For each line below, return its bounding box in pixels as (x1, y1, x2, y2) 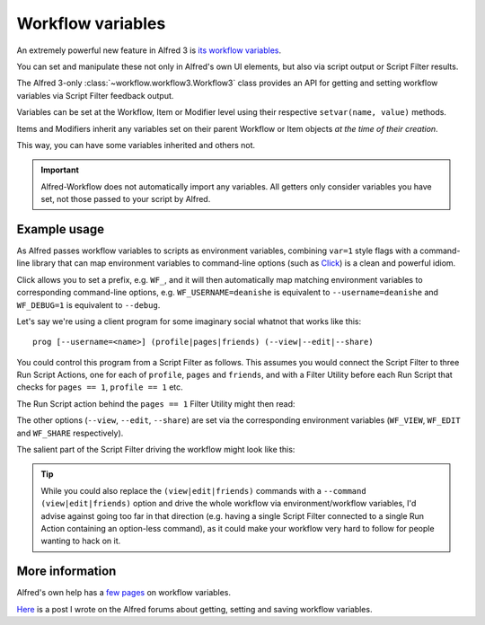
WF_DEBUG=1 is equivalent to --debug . (16, 299, 161, 310)
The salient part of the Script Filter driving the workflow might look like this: (16, 445, 295, 455)
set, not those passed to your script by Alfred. (40, 194, 211, 205)
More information (16, 564, 117, 579)
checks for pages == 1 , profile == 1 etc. (16, 382, 183, 392)
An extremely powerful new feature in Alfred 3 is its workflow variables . (16, 45, 282, 56)
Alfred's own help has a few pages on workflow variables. (16, 587, 232, 598)
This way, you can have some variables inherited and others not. (16, 139, 256, 150)
